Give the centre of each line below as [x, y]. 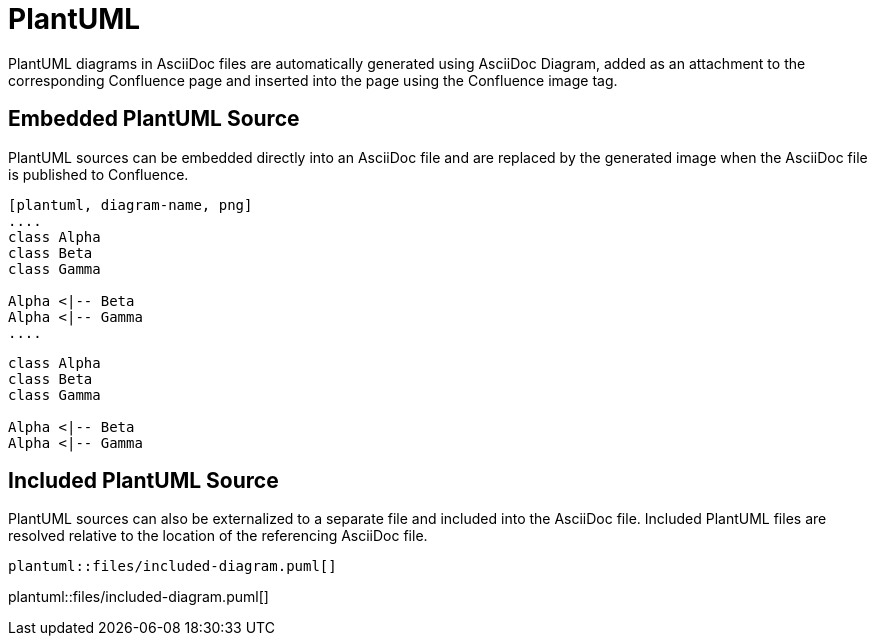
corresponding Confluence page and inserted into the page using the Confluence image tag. [313, 80]
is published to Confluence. [98, 174]
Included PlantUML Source [143, 481]
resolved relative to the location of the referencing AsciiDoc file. [218, 536]
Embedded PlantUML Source [154, 119]
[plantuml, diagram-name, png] [130, 204]
